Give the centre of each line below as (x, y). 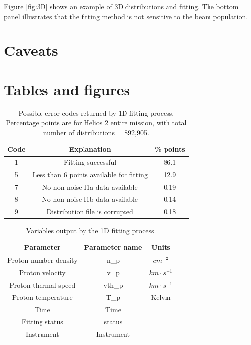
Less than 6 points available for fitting (90, 174)
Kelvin (161, 297)
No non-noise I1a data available (90, 187)
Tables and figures (67, 89)
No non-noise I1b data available (90, 199)
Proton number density (42, 260)
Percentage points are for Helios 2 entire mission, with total (96, 123)
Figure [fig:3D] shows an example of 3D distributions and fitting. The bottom (121, 6)
